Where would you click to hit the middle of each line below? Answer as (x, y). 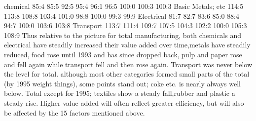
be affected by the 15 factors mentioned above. (74, 112)
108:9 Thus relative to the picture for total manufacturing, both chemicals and (123, 35)
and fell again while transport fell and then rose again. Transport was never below (128, 64)
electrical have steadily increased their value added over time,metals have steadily (127, 45)
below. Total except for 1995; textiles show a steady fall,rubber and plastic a (120, 93)
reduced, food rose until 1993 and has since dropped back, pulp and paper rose (123, 54)
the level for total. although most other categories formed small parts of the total (127, 74)
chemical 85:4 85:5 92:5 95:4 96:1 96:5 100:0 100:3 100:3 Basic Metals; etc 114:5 (124, 6)
